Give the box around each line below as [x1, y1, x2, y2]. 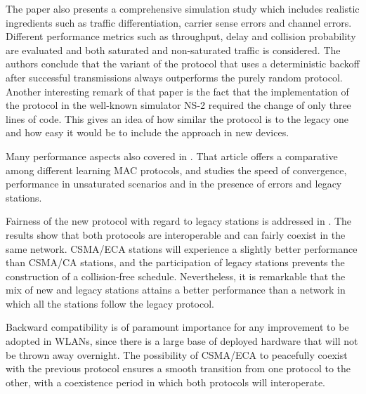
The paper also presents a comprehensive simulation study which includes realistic [6, 1, 360, 15]
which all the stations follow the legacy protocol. [6, 296, 214, 310]
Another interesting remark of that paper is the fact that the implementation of [6, 84, 349, 98]
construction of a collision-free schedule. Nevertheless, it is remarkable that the [6, 268, 346, 283]
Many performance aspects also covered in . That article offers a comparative [6, 148, 338, 163]
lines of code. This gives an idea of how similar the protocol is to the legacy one [6, 111, 349, 126]
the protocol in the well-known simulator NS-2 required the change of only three [6, 98, 351, 112]
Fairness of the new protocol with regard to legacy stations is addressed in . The [6, 214, 352, 228]
